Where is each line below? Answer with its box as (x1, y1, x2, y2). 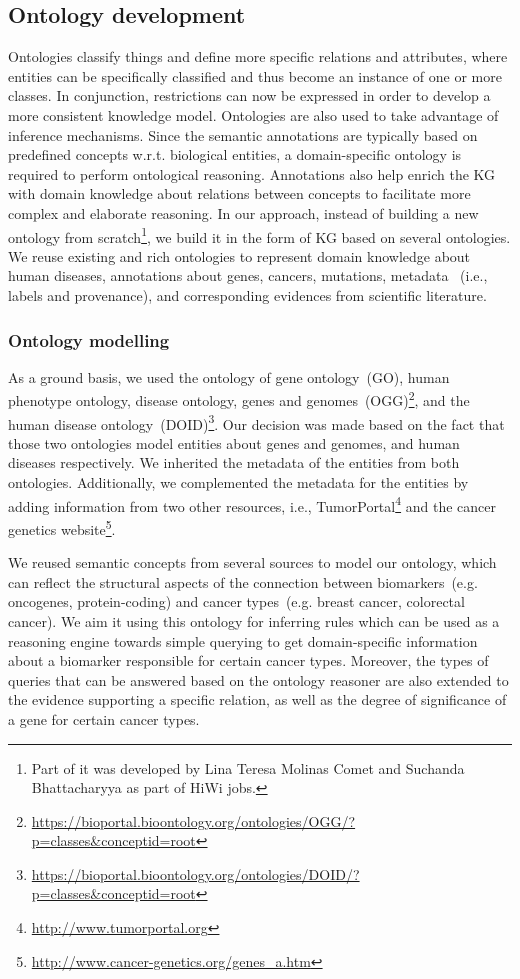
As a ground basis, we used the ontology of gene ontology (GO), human (8, 366, 450, 387)
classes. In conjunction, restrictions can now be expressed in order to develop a (8, 85, 491, 106)
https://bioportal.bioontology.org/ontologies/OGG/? (31, 810, 356, 831)
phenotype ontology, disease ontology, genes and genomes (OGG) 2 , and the (8, 387, 470, 411)
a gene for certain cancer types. (8, 708, 200, 729)
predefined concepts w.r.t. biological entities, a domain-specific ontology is (8, 144, 462, 165)
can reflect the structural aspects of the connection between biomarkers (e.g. (8, 571, 478, 592)
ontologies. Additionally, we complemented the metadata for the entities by (8, 472, 469, 493)
